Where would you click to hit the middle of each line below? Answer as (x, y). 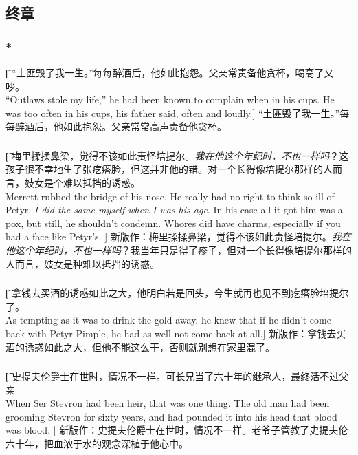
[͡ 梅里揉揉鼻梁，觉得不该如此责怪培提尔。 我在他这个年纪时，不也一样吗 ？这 (177, 155)
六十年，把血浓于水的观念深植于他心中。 (97, 444)
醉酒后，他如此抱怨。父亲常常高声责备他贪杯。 (121, 126)
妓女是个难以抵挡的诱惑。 (82, 183)
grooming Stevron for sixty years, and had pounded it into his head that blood (171, 416)
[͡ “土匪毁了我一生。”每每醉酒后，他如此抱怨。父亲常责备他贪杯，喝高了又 (170, 72)
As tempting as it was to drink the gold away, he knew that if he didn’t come (168, 320)
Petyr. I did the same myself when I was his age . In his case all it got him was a (174, 210)
